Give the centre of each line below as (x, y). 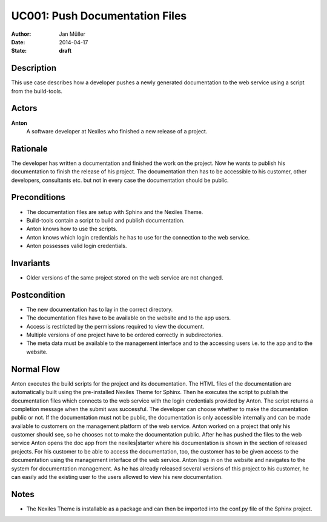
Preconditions (38, 197)
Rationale (29, 149)
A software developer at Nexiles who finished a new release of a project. (117, 131)
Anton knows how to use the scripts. (72, 229)
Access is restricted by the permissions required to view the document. (115, 326)
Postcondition (38, 295)
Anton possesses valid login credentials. (77, 246)
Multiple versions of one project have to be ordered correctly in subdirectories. (125, 335)
